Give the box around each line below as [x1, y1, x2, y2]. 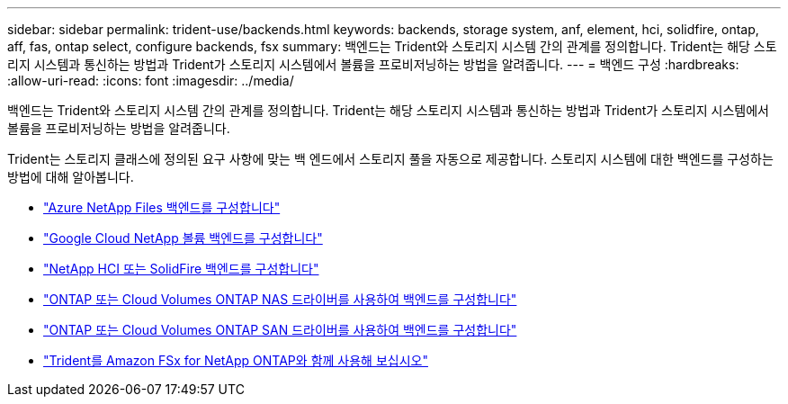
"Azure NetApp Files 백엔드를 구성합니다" [43, 200, 281, 215]
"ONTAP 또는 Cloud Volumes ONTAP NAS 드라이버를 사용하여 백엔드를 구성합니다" [43, 292, 517, 307]
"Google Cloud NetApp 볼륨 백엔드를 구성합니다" [43, 230, 323, 246]
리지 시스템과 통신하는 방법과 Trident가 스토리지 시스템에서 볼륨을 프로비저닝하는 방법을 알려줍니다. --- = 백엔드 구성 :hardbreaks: [7, 57, 739, 72]
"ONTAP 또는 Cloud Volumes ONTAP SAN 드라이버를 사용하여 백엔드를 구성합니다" [43, 322, 517, 337]
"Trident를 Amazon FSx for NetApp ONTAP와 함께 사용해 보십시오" [43, 353, 428, 368]
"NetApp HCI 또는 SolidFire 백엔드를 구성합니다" [43, 261, 319, 276]
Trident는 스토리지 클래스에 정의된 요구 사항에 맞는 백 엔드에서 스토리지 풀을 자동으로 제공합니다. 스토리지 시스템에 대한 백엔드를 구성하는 [7, 151, 774, 166]
